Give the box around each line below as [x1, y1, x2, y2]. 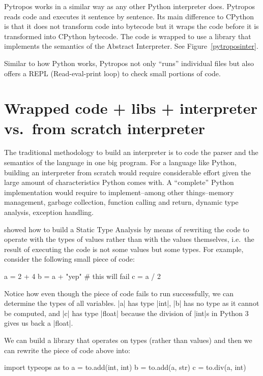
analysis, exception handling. [4, 207, 94, 217]
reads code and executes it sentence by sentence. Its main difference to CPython [4, 11, 254, 21]
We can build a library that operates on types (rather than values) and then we [4, 334, 252, 345]
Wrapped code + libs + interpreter [4, 98, 257, 118]
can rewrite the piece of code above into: [4, 344, 130, 355]
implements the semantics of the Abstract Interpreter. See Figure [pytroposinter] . [4, 41, 258, 51]
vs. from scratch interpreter [4, 117, 205, 138]
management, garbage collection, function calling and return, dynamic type [4, 197, 239, 207]
